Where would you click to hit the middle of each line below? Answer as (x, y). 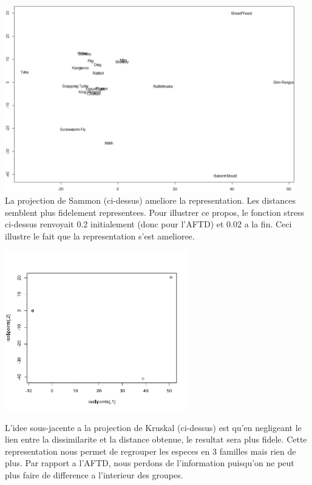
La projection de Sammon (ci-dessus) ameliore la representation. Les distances (150, 200)
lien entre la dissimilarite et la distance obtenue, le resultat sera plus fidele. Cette (156, 439)
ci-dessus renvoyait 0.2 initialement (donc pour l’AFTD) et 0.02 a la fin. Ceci (148, 224)
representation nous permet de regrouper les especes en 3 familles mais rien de (151, 451)
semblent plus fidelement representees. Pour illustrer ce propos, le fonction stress (155, 212)
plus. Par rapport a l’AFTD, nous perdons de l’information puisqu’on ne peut (150, 463)
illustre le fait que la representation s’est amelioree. (100, 236)
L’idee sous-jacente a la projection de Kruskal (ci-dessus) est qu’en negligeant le (153, 427)
